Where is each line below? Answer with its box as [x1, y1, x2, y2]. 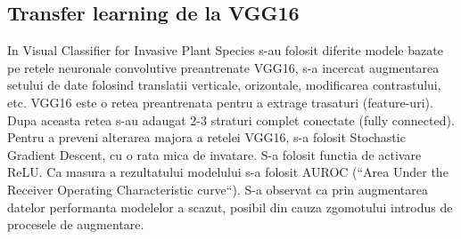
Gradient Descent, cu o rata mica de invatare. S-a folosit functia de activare [7, 145, 422, 163]
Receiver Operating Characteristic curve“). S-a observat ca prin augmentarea [7, 179, 428, 198]
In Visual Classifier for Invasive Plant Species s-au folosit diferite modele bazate [7, 41, 443, 60]
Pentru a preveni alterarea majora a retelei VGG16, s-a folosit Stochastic [7, 128, 406, 147]
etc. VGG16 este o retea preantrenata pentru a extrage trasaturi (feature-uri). [7, 92, 433, 111]
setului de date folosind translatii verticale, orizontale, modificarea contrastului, [7, 76, 441, 94]
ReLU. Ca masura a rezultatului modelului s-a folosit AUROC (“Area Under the [7, 163, 449, 181]
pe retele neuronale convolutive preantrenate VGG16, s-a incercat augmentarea [7, 58, 440, 76]
